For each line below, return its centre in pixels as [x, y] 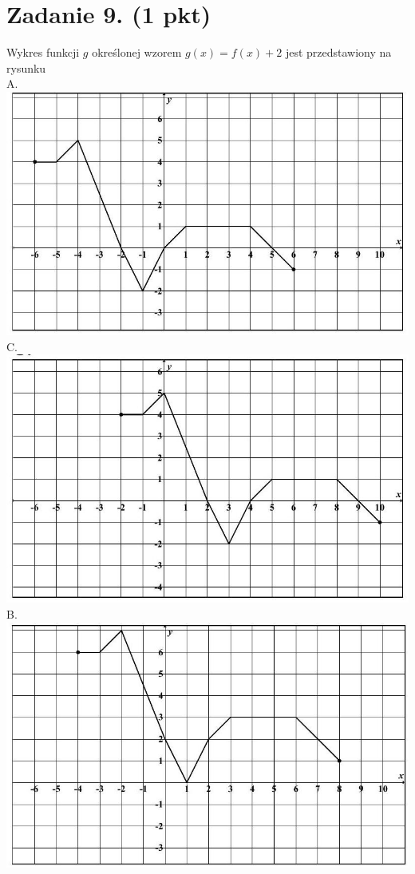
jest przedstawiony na [338, 52]
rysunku [26, 67]
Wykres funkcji [43, 52]
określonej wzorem [137, 52]
